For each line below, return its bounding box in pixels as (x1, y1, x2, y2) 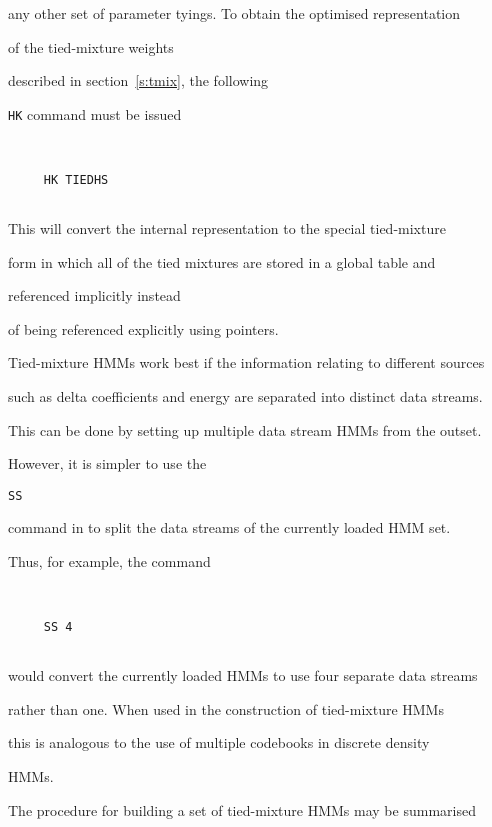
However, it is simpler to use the (8, 453, 207, 474)
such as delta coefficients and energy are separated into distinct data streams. (8, 386, 483, 407)
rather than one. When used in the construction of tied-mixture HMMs (8, 698, 444, 719)
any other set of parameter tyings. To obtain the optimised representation (8, 3, 461, 23)
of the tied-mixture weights (8, 36, 174, 57)
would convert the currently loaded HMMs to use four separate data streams (8, 665, 478, 686)
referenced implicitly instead (8, 285, 181, 306)
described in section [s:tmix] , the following (8, 70, 269, 91)
